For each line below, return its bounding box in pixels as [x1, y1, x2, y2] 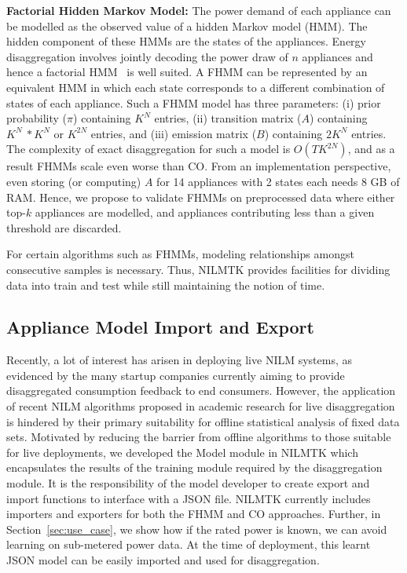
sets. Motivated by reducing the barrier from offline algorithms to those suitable [6, 429, 391, 445]
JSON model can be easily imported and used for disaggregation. [6, 552, 320, 568]
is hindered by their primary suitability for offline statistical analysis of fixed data [6, 413, 400, 429]
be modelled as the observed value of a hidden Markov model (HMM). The [6, 17, 368, 34]
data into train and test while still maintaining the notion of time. [6, 276, 325, 293]
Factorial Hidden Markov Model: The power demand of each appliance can [6, 2, 391, 18]
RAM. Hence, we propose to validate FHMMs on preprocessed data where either [6, 188, 395, 205]
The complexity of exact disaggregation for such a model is [6, 141, 291, 157]
